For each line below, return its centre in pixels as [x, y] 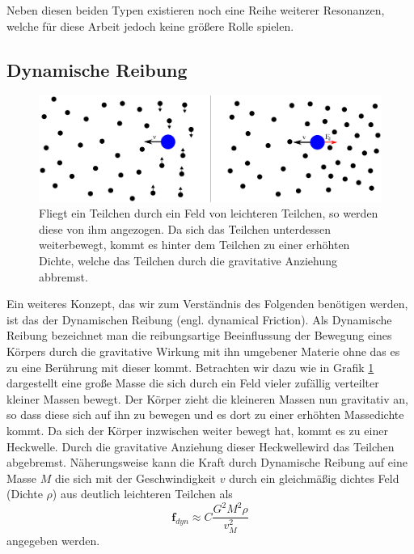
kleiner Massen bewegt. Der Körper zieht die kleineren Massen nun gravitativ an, [207, 398]
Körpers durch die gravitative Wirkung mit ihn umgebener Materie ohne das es [203, 351]
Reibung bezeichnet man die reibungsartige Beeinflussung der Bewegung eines [199, 335]
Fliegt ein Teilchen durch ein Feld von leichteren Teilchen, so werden [209, 213]
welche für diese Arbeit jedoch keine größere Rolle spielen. [150, 25]
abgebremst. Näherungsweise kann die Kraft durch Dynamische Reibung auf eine [207, 462]
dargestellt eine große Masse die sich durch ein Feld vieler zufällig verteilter [193, 383]
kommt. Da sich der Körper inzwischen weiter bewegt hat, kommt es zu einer [197, 430]
